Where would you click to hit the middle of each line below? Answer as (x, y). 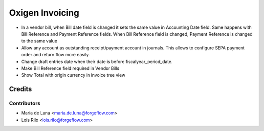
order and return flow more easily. (55, 55)
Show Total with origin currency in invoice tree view (73, 75)
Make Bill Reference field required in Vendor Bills (70, 68)
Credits (21, 89)
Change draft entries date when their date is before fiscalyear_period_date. (97, 62)
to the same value (39, 41)
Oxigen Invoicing (44, 13)
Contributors (25, 104)
